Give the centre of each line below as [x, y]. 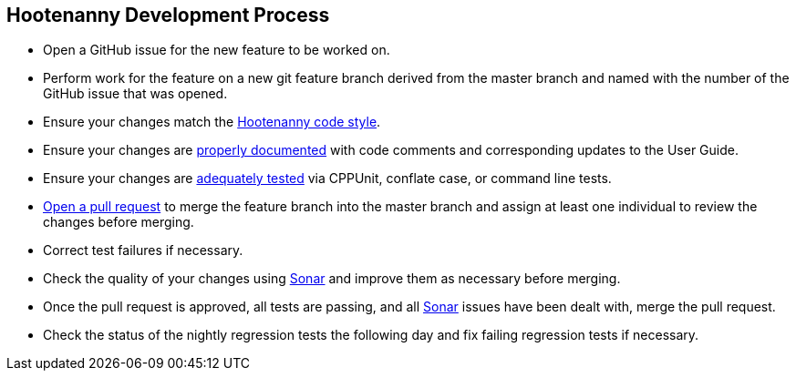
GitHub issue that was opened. [135, 94]
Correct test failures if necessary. [143, 250]
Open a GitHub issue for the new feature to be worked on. [217, 50]
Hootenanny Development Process [168, 15]
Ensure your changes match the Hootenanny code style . [212, 122]
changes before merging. [119, 222]
